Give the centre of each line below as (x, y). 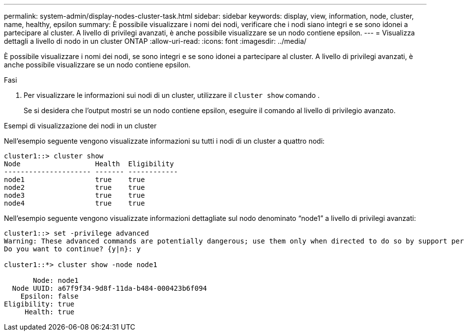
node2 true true (74, 187)
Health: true (50, 312)
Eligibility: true (39, 304)
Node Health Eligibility (89, 164)
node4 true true (74, 203)
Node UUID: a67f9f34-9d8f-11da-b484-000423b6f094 (110, 288)
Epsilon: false (49, 296)
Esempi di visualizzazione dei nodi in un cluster (80, 126)
